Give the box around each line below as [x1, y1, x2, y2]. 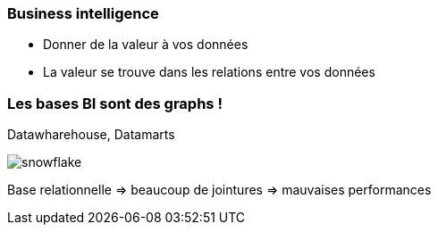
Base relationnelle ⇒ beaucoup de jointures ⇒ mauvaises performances [7, 182, 432, 198]
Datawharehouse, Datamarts [7, 127, 175, 143]
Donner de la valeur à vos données [43, 37, 248, 53]
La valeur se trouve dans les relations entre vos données [43, 64, 375, 80]
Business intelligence [7, 4, 159, 22]
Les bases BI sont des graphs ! [7, 94, 223, 112]
